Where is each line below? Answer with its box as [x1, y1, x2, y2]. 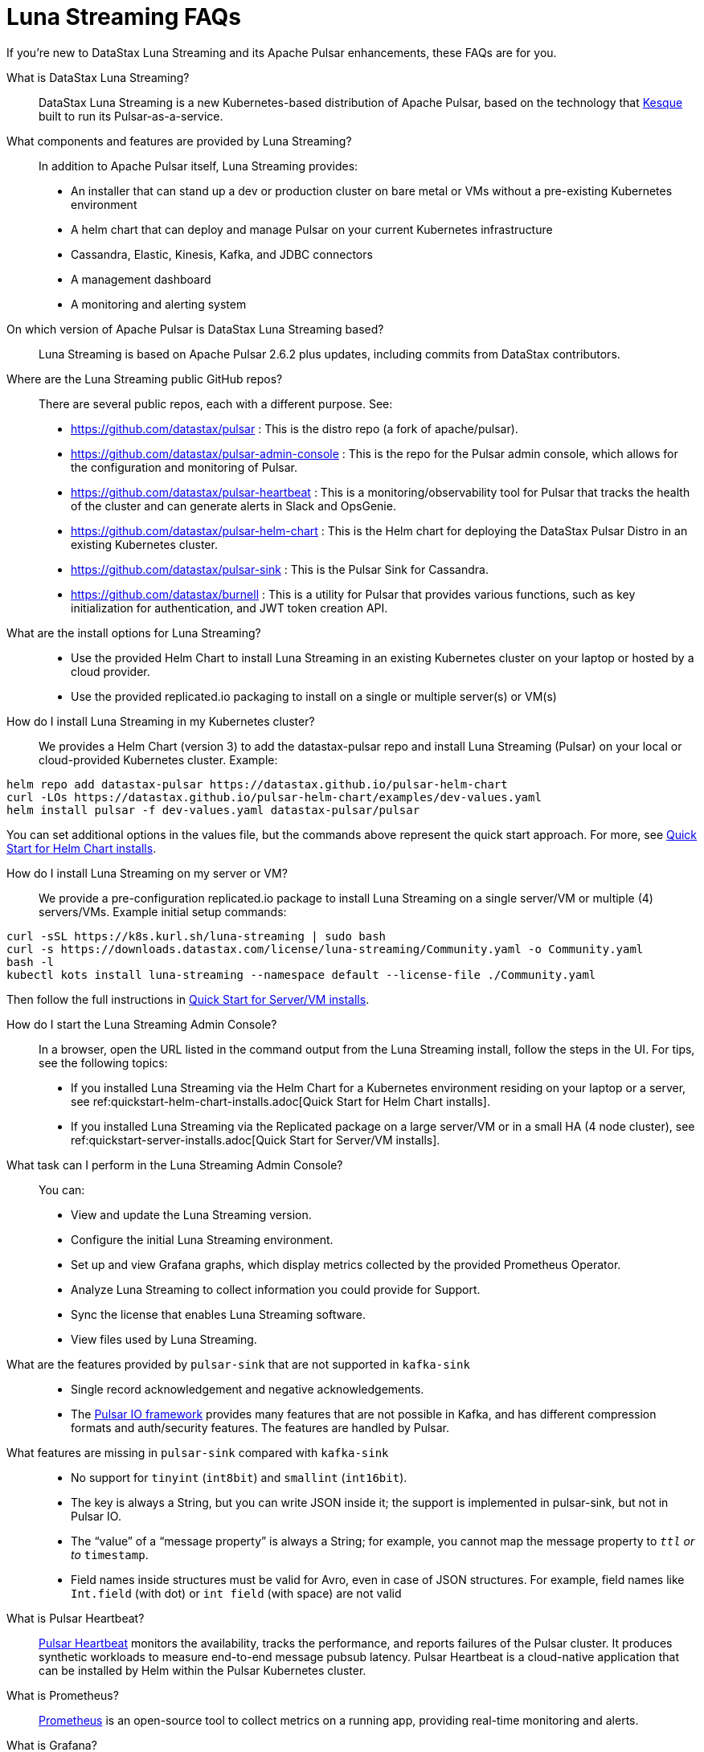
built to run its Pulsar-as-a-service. [39, 108, 223, 123]
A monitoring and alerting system [71, 297, 247, 311]
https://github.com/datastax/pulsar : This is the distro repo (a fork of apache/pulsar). [71, 421, 518, 436]
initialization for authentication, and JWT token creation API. [71, 600, 388, 615]
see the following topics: [39, 1055, 168, 1070]
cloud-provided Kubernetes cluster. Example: [39, 752, 278, 767]
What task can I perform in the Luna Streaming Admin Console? [6, 1157, 343, 1172]
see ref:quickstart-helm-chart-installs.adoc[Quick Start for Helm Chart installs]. [71, 1094, 490, 1108]
